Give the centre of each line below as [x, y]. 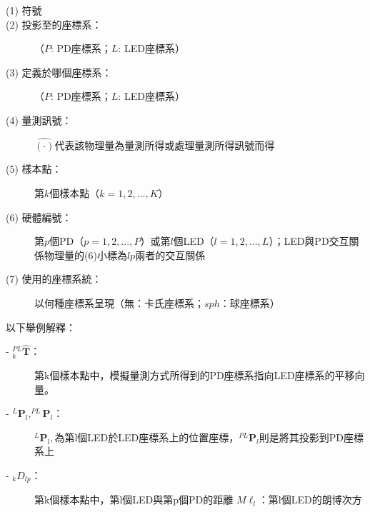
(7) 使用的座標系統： [54, 279]
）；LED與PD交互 [309, 241]
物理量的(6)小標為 [85, 255]
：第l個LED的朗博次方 [310, 500]
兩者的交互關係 [170, 255]
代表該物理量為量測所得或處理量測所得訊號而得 [165, 145]
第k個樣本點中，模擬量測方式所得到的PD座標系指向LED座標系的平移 [195, 375]
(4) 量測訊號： [39, 120]
